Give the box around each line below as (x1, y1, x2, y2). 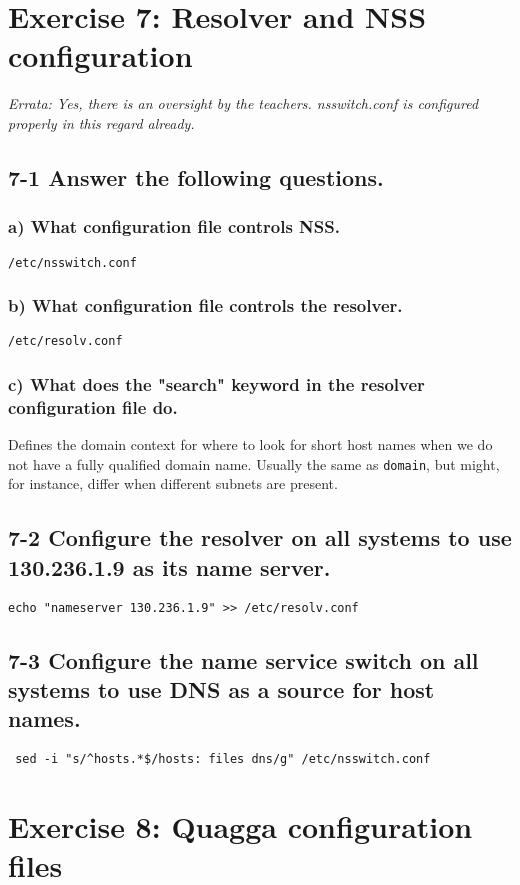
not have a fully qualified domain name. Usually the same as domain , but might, (8, 453, 500, 474)
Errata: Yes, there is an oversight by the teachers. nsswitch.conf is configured (8, 93, 479, 114)
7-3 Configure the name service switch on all (8, 644, 479, 675)
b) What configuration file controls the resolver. (8, 293, 403, 318)
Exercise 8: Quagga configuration (8, 806, 473, 847)
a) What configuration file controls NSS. (8, 214, 340, 239)
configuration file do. (8, 394, 178, 419)
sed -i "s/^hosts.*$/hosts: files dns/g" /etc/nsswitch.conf (15, 752, 431, 767)
